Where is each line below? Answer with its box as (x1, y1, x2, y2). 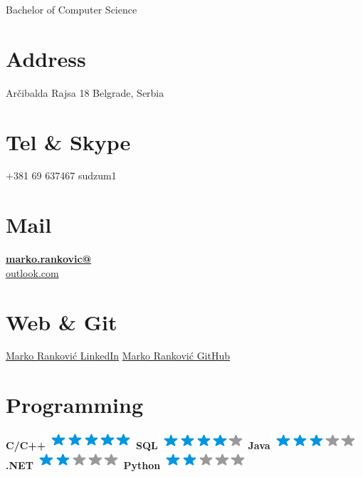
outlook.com (6, 265, 59, 280)
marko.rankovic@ (6, 251, 92, 266)
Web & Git (6, 307, 117, 336)
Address (6, 43, 86, 73)
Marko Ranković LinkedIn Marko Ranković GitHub (6, 348, 231, 363)
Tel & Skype (6, 127, 131, 156)
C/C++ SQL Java (6, 438, 270, 453)
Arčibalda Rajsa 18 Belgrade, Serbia (6, 85, 164, 100)
